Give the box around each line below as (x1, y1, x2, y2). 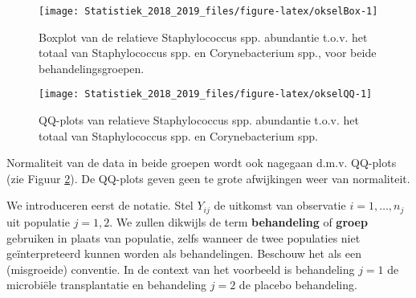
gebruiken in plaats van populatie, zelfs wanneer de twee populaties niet (6, 229, 361, 246)
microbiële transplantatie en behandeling (6, 276, 207, 293)
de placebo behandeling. (239, 276, 357, 293)
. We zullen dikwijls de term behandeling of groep (109, 213, 368, 230)
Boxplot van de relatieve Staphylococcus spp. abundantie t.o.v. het (39, 28, 368, 45)
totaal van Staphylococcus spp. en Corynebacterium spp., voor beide (39, 44, 377, 61)
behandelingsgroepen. (39, 59, 145, 76)
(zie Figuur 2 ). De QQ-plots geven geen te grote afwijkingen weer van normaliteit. (6, 169, 410, 186)
